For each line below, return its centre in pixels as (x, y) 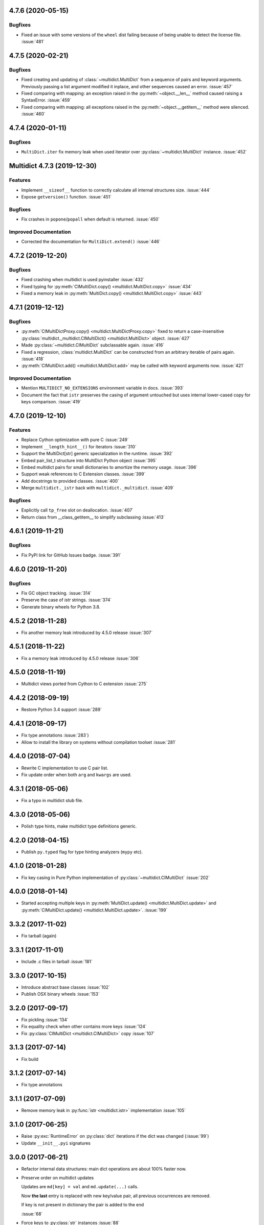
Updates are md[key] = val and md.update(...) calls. (80, 1187)
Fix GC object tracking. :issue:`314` (56, 593)
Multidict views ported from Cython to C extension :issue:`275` (84, 684)
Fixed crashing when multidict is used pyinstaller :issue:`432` (83, 280)
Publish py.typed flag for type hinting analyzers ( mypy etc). (82, 852)
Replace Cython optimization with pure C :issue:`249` (75, 440)
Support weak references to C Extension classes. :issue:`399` (83, 474)
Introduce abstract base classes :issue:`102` (66, 987)
